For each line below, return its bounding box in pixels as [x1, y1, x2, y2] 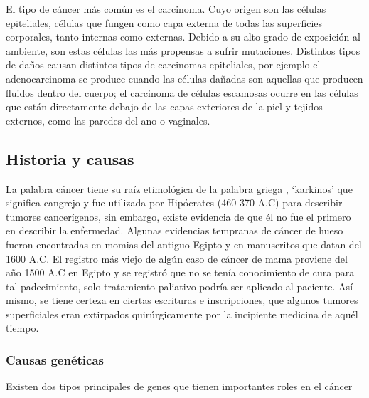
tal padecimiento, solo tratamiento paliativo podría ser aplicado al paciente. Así [6, 278, 353, 293]
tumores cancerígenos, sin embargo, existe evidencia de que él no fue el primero [6, 209, 351, 224]
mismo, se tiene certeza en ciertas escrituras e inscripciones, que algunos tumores [6, 293, 358, 308]
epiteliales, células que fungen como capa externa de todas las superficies [6, 15, 323, 30]
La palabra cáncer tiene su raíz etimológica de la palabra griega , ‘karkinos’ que [6, 181, 353, 196]
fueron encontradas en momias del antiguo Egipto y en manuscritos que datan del [6, 236, 362, 251]
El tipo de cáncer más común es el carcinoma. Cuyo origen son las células [6, 1, 326, 16]
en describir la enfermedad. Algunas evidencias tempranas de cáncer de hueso [6, 223, 343, 238]
